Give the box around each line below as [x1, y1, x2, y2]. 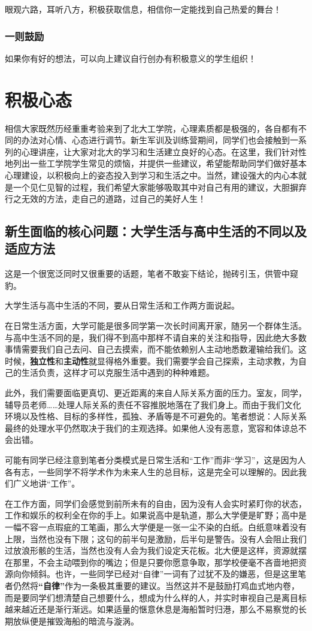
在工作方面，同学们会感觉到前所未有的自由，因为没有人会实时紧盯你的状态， [5, 497, 307, 509]
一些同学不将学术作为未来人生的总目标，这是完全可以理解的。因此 [38, 465, 298, 478]
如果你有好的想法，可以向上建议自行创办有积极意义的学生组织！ [5, 52, 256, 64]
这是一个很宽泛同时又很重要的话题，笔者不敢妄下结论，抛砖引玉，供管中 [5, 267, 290, 280]
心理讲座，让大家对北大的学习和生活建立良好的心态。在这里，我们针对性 [21, 145, 307, 158]
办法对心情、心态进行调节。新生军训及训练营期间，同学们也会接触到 [21, 134, 290, 146]
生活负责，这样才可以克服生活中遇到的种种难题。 [21, 366, 214, 379]
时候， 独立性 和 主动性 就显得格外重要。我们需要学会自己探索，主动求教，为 [5, 354, 298, 367]
